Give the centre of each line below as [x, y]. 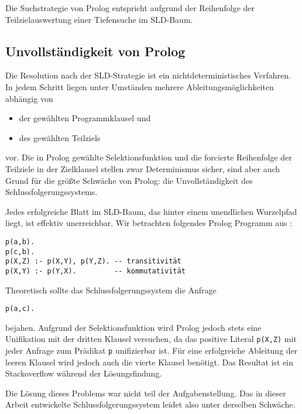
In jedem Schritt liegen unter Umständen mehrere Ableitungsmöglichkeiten [140, 86]
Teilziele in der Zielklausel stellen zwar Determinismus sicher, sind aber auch [143, 168]
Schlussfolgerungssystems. [52, 192]
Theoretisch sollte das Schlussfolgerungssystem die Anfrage [111, 290]
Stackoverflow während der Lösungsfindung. [84, 373]
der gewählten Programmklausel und [85, 118]
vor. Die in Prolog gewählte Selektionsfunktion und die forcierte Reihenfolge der [149, 157]
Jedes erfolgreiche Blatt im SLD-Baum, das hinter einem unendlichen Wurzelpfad [151, 211]
